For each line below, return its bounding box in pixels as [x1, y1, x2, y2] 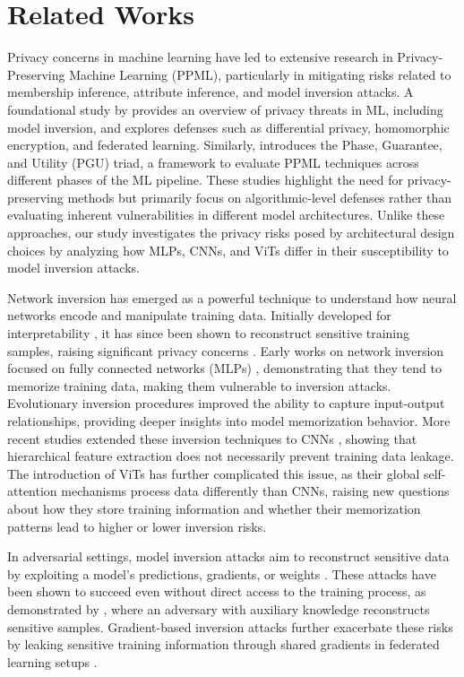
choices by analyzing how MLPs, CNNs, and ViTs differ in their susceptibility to [7, 240, 449, 259]
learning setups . [7, 652, 98, 671]
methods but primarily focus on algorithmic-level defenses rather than [67, 187, 452, 206]
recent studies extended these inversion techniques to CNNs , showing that [7, 429, 417, 447]
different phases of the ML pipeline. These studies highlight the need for [7, 170, 404, 189]
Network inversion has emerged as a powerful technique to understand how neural [7, 288, 457, 307]
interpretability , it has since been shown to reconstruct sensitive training [7, 324, 410, 343]
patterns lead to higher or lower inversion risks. [7, 516, 267, 535]
